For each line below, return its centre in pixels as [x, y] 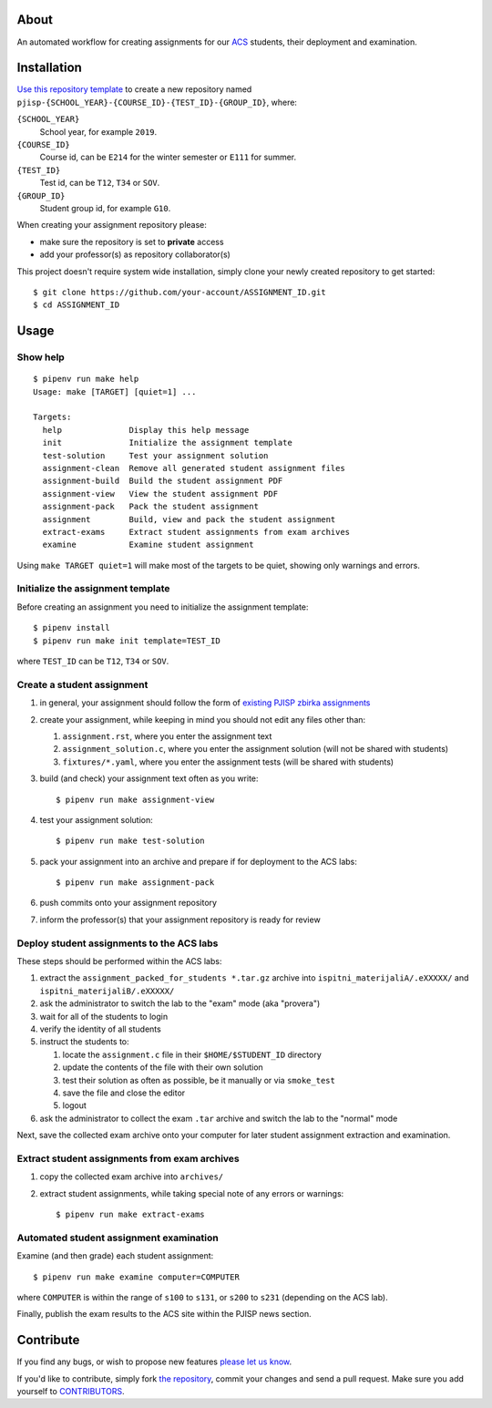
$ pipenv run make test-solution [130, 841]
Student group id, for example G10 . [105, 208]
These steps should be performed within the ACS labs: [119, 961]
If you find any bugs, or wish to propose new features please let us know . [154, 1362]
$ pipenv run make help [86, 379]
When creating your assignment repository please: [112, 225]
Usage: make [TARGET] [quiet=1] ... [115, 391]
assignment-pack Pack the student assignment [151, 507]
